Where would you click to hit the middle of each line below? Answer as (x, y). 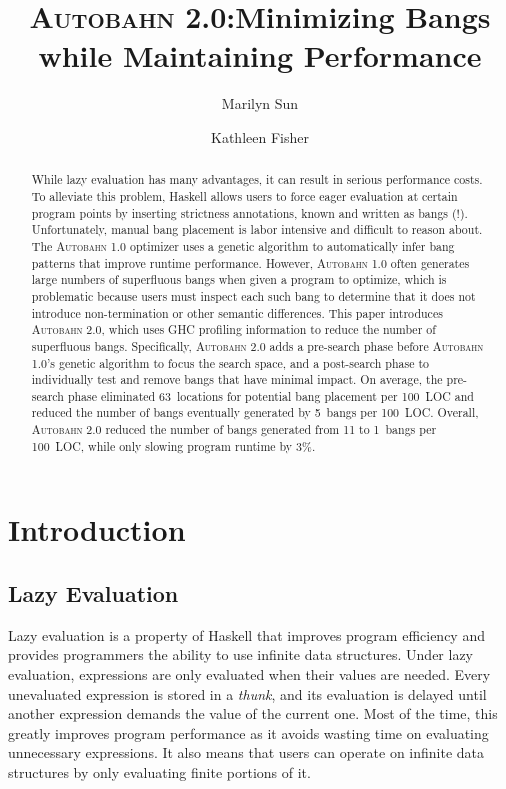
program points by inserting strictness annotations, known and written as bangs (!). (249, 212)
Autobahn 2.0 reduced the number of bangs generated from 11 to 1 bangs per (234, 429)
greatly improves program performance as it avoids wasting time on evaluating (248, 732)
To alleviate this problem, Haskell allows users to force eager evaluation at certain (244, 195)
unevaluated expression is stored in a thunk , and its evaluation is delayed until (247, 693)
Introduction (97, 529)
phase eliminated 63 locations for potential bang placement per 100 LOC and (270, 395)
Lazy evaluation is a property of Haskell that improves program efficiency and (246, 634)
